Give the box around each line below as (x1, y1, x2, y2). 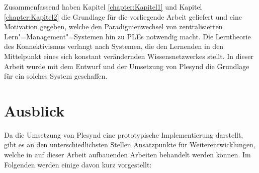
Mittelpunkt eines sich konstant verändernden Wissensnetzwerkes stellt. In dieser (4, 50, 253, 61)
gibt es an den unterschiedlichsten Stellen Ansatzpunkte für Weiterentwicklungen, (4, 139, 255, 150)
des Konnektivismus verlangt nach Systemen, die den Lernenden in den (4, 41, 224, 51)
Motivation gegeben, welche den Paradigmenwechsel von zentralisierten (4, 21, 223, 32)
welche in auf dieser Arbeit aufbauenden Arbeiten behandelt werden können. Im (4, 149, 251, 160)
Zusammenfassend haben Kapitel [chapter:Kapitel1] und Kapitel (4, 2, 202, 12)
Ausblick (4, 100, 65, 121)
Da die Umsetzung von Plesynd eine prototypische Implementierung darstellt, (4, 129, 243, 140)
